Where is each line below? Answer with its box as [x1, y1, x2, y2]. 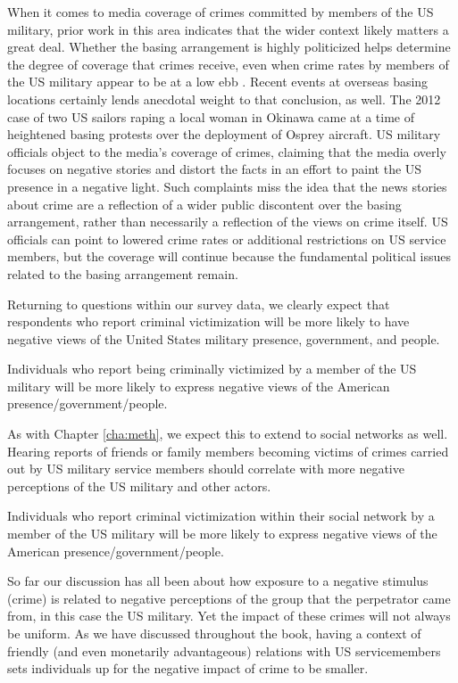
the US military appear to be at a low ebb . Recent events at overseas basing [7, 72, 429, 91]
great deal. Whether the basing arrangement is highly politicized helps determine [7, 37, 451, 56]
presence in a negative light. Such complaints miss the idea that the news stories [7, 177, 447, 195]
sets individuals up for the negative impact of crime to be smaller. [7, 659, 369, 678]
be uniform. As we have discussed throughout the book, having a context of [7, 624, 421, 642]
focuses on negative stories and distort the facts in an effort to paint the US [7, 160, 422, 178]
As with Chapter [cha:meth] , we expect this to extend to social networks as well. [7, 424, 448, 443]
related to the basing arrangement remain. [7, 264, 238, 283]
